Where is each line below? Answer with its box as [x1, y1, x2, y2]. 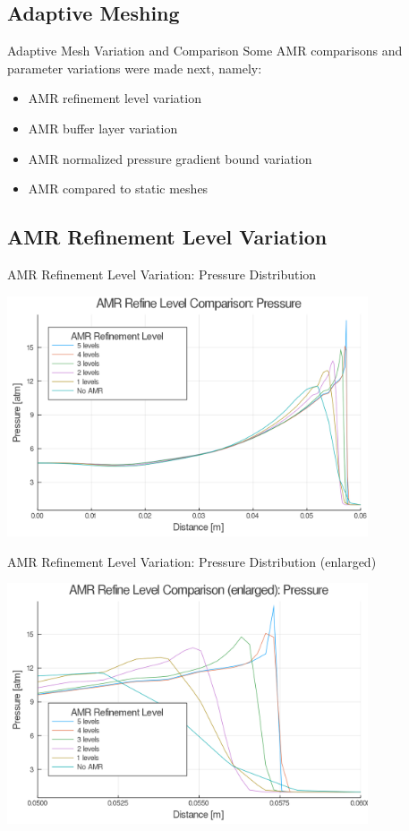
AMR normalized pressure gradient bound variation [28, 149, 312, 167]
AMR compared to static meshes [28, 179, 209, 198]
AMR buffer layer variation [28, 118, 178, 137]
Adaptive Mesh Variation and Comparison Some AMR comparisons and [7, 41, 403, 60]
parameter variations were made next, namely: [7, 58, 262, 77]
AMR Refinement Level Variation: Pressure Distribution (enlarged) [7, 552, 377, 570]
